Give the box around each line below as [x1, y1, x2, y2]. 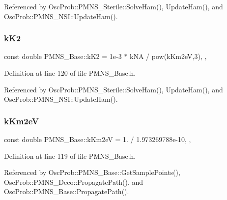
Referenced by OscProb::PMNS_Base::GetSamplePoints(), [4, 167, 180, 177]
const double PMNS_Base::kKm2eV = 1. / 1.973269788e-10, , [4, 134, 191, 144]
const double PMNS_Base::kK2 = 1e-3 [4, 51, 122, 61]
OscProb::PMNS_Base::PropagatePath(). [4, 186, 129, 197]
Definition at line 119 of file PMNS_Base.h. [4, 150, 136, 161]
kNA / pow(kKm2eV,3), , [130, 51, 207, 61]
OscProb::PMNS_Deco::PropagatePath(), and [4, 176, 143, 187]
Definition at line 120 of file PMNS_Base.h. [4, 68, 136, 78]
